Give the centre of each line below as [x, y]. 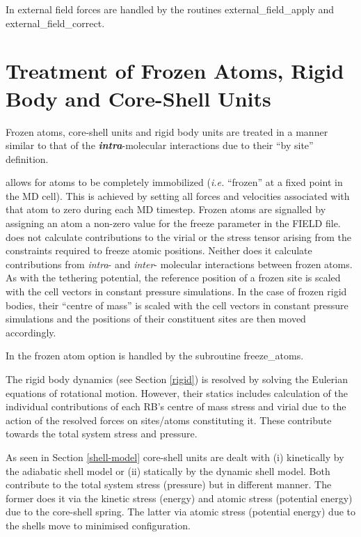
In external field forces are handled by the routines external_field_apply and [170, 9]
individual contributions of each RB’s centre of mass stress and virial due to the [176, 406]
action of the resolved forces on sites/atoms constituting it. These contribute [169, 420]
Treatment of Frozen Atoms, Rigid [175, 71]
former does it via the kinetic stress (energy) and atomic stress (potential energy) [179, 498]
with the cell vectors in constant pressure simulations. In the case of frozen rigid [176, 291]
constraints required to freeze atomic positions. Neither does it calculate [159, 250]
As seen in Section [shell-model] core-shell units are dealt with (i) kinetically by [175, 457]
